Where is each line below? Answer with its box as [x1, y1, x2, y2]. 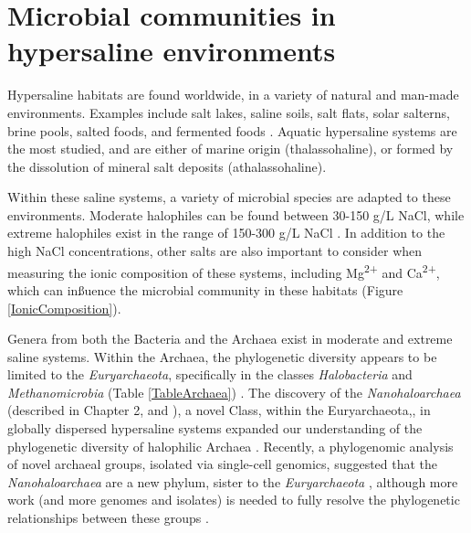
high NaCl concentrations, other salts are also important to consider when [7, 241, 423, 261]
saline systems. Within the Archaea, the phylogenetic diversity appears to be [7, 346, 437, 366]
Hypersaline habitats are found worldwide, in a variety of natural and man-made [7, 85, 459, 104]
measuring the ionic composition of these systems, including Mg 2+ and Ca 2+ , [7, 260, 440, 282]
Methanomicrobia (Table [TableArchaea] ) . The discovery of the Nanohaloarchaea [7, 382, 461, 401]
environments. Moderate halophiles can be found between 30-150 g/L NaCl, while [7, 205, 465, 224]
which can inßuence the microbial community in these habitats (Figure [7, 280, 403, 299]
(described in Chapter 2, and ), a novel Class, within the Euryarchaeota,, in [7, 400, 431, 420]
